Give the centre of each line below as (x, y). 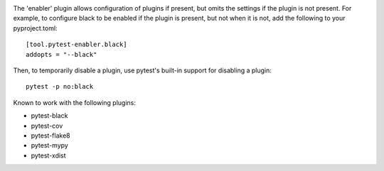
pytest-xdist (49, 155)
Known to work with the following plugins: (75, 102)
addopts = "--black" (62, 54)
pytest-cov (47, 126)
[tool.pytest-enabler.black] (76, 45)
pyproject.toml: (35, 28)
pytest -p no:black (60, 87)
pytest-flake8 (50, 136)
